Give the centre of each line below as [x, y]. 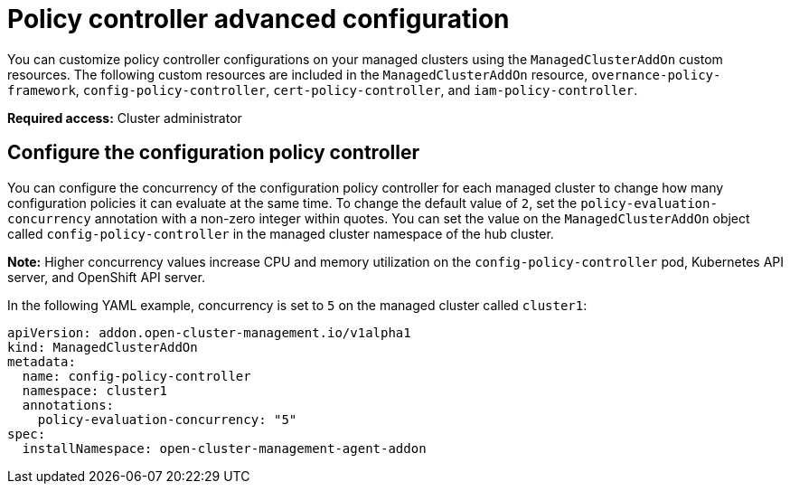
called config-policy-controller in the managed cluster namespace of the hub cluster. [281, 233]
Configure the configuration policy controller [213, 153]
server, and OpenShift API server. [106, 277]
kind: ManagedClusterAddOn [103, 347]
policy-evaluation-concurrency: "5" [167, 419]
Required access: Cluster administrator [125, 118]
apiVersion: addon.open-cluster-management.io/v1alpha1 [209, 332]
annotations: [68, 405]
